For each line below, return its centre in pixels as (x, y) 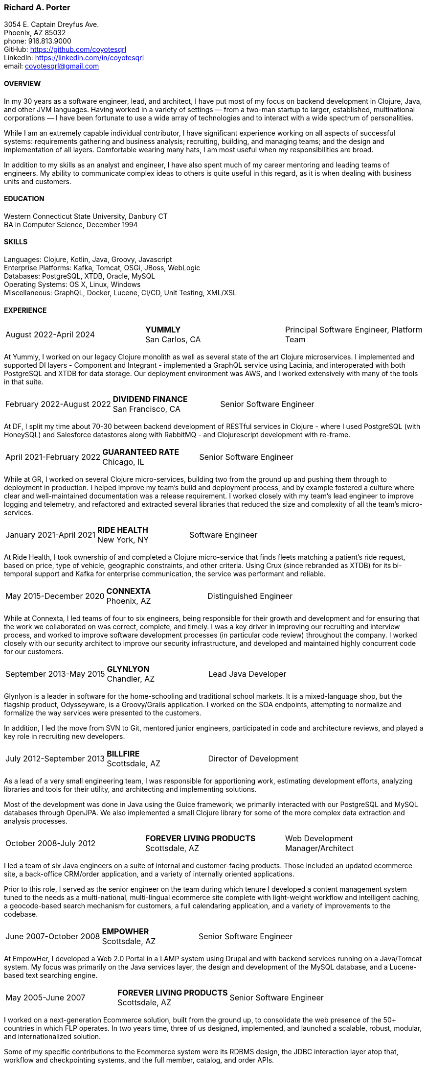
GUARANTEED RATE (141, 452)
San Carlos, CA (173, 340)
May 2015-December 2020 (55, 596)
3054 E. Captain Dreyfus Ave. (52, 24)
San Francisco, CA (147, 409)
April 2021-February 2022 (53, 457)
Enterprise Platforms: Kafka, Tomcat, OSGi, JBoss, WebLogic (102, 268)
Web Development (319, 839)
